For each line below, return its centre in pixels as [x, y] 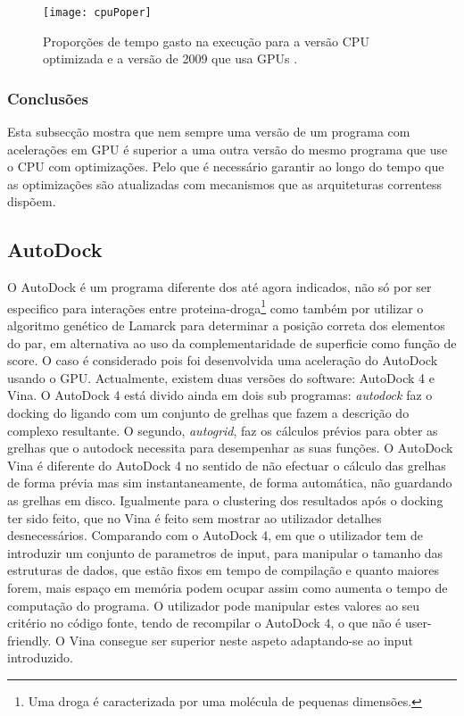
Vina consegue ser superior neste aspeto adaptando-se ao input [241, 640]
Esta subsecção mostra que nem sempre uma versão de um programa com [209, 132]
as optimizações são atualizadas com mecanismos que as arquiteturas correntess [224, 183]
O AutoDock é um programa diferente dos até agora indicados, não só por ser [220, 287]
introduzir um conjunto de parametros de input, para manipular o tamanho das [225, 552]
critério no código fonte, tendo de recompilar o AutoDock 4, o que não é [204, 623]
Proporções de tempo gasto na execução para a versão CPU [206, 41]
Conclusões [48, 98]
